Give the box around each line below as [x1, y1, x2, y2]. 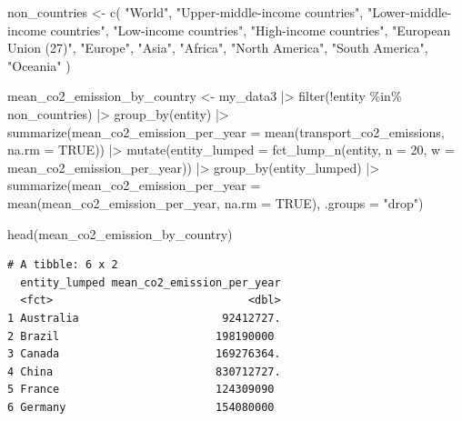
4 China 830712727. [7, 365, 281, 378]
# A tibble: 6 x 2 [7, 258, 118, 272]
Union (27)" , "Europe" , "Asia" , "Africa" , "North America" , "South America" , [7, 38, 428, 57]
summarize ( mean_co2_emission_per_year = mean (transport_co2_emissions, [7, 122, 445, 141]
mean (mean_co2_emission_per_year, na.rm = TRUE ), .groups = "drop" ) [7, 193, 424, 212]
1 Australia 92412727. [7, 311, 281, 325]
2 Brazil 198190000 [7, 329, 275, 343]
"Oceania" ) [7, 55, 71, 75]
